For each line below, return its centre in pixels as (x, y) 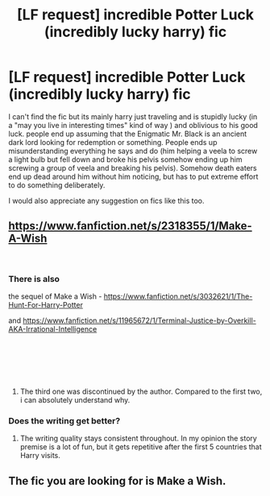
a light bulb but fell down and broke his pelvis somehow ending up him (125, 159)
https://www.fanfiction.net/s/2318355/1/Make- (130, 226)
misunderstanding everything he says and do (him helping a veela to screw (133, 151)
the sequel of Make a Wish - (55, 296)
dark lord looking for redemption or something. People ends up (113, 142)
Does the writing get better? (64, 420)
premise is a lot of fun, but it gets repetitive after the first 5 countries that (141, 447)
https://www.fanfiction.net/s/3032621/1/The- (178, 296)
